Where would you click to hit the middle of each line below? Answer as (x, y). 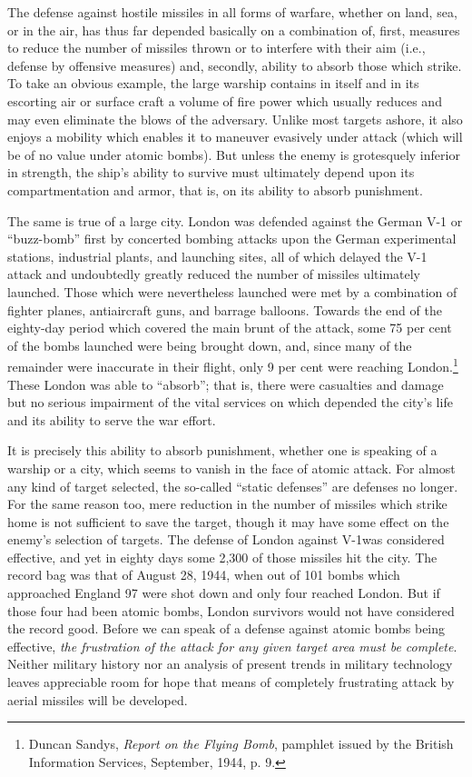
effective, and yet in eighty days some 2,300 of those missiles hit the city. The (222, 557)
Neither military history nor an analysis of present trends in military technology (230, 664)
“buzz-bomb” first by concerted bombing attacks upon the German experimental (232, 239)
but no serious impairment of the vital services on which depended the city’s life (230, 402)
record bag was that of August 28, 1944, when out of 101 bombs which (204, 575)
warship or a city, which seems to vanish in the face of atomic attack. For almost (231, 468)
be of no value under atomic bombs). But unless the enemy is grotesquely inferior (234, 154)
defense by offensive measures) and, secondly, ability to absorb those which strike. (235, 65)
